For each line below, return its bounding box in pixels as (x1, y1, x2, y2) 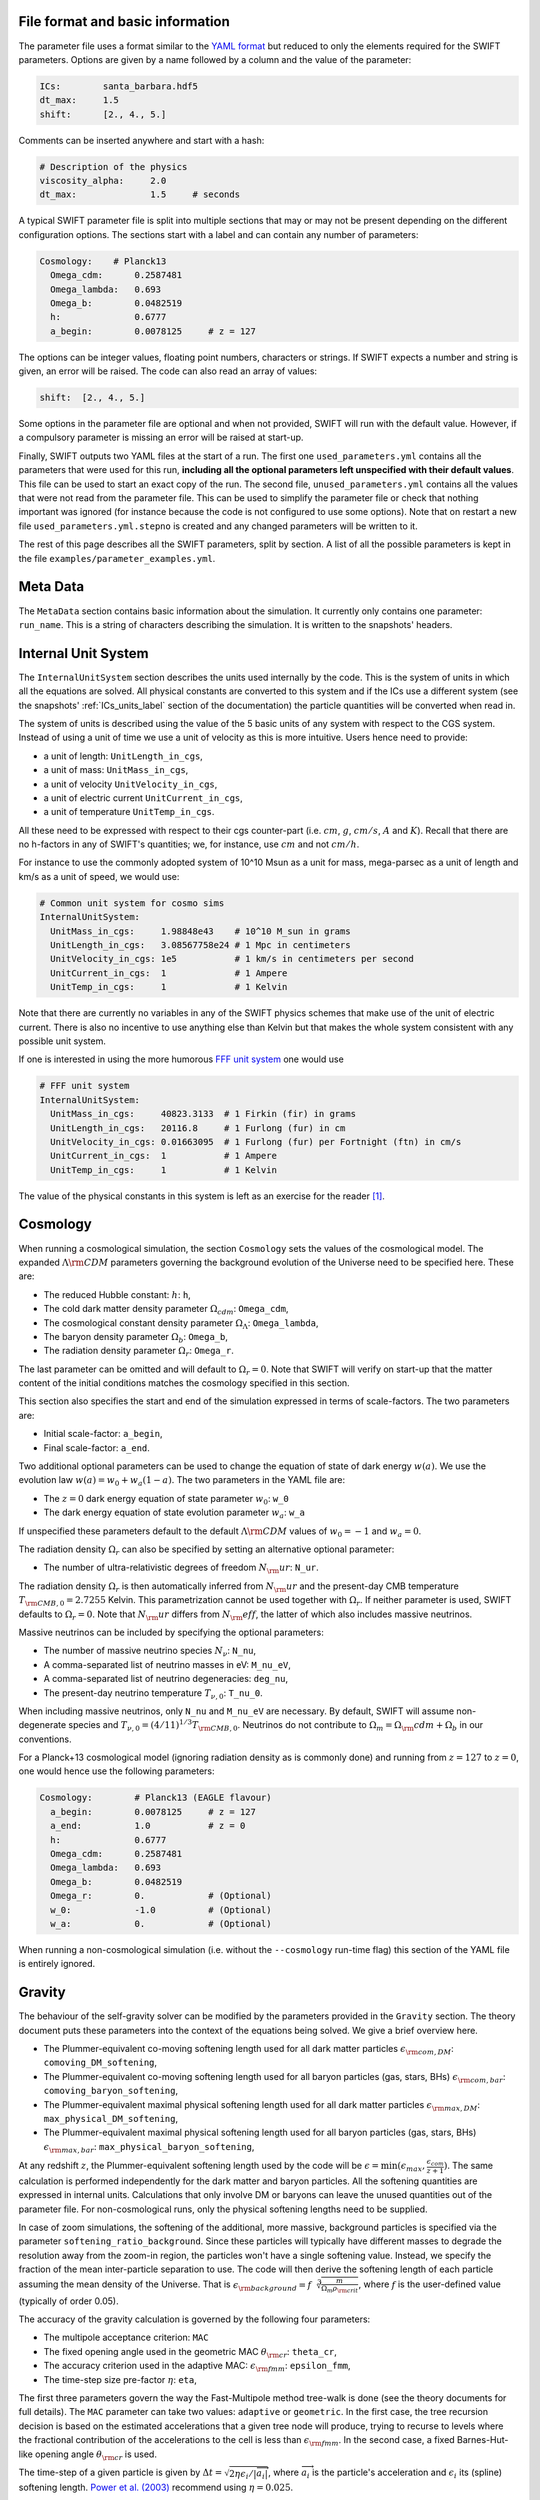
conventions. (18, 1733, 72, 1745)
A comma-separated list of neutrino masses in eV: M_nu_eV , (43, 1658, 292, 1670)
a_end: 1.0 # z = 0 (50, 1820, 246, 1832)
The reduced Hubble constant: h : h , (43, 1288, 192, 1300)
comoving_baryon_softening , (43, 2085, 179, 2097)
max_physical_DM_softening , (43, 2112, 179, 2124)
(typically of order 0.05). (18, 2295, 119, 2307)
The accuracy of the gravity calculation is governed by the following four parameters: (18, 2313, 371, 2325)
